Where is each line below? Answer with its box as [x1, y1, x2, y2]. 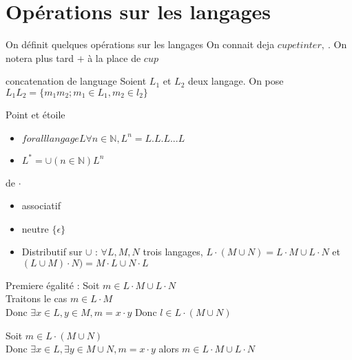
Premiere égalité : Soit [6, 277, 100, 292]
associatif [21, 198, 61, 213]
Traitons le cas [6, 291, 68, 306]
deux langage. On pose [187, 74, 284, 88]
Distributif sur [21, 244, 83, 259]
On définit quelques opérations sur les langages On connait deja [6, 37, 275, 52]
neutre [21, 221, 49, 235]
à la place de [87, 50, 141, 65]
